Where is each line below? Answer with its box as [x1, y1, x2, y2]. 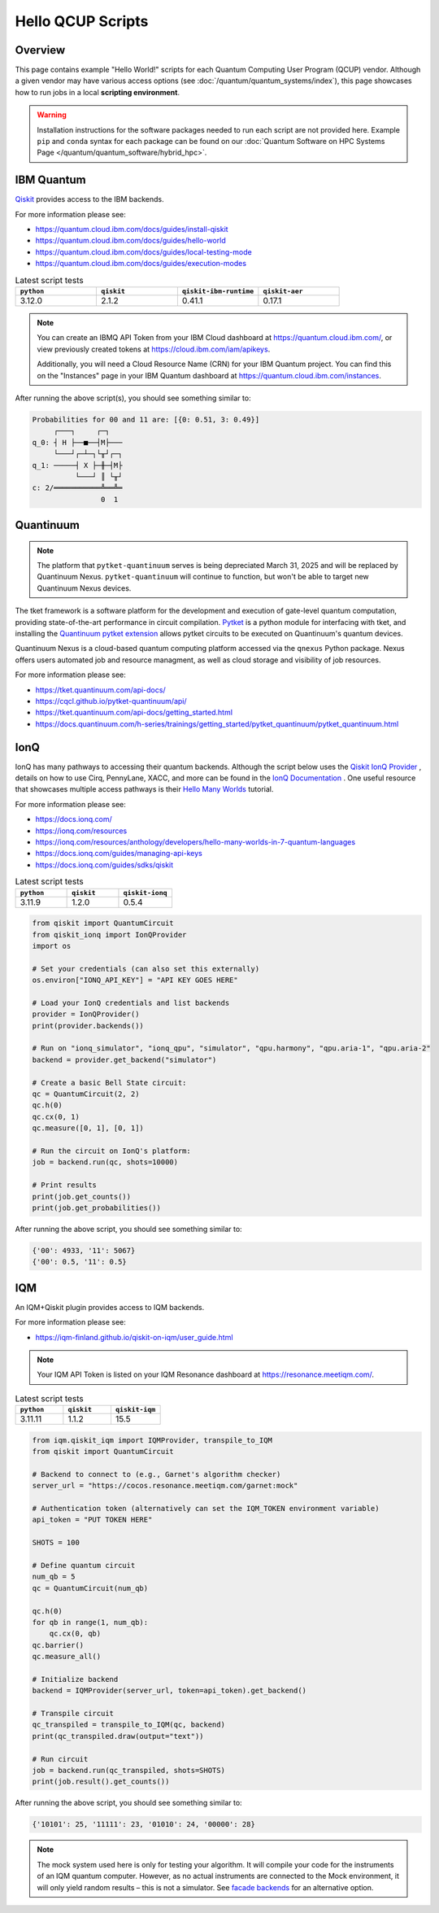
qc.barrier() [32, 1640, 85, 1649]
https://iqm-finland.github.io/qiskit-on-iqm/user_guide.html [35, 1332, 233, 1342]
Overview [15, 43, 66, 57]
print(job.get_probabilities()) [32, 1203, 162, 1212]
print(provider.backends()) [32, 1021, 144, 1030]
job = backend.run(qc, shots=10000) [32, 1158, 179, 1167]
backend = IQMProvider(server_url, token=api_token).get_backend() [32, 1686, 307, 1696]
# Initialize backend [32, 1675, 119, 1684]
